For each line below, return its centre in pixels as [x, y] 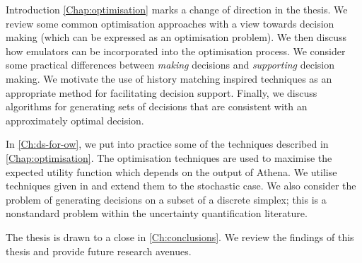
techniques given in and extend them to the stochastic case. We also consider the [181, 186]
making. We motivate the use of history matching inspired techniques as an [169, 78]
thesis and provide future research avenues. [99, 251]
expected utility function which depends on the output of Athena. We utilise [171, 171]
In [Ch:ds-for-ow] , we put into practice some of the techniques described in [167, 144]
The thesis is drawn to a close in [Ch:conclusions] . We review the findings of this [180, 236]
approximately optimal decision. [75, 120]
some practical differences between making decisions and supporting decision [170, 65]
